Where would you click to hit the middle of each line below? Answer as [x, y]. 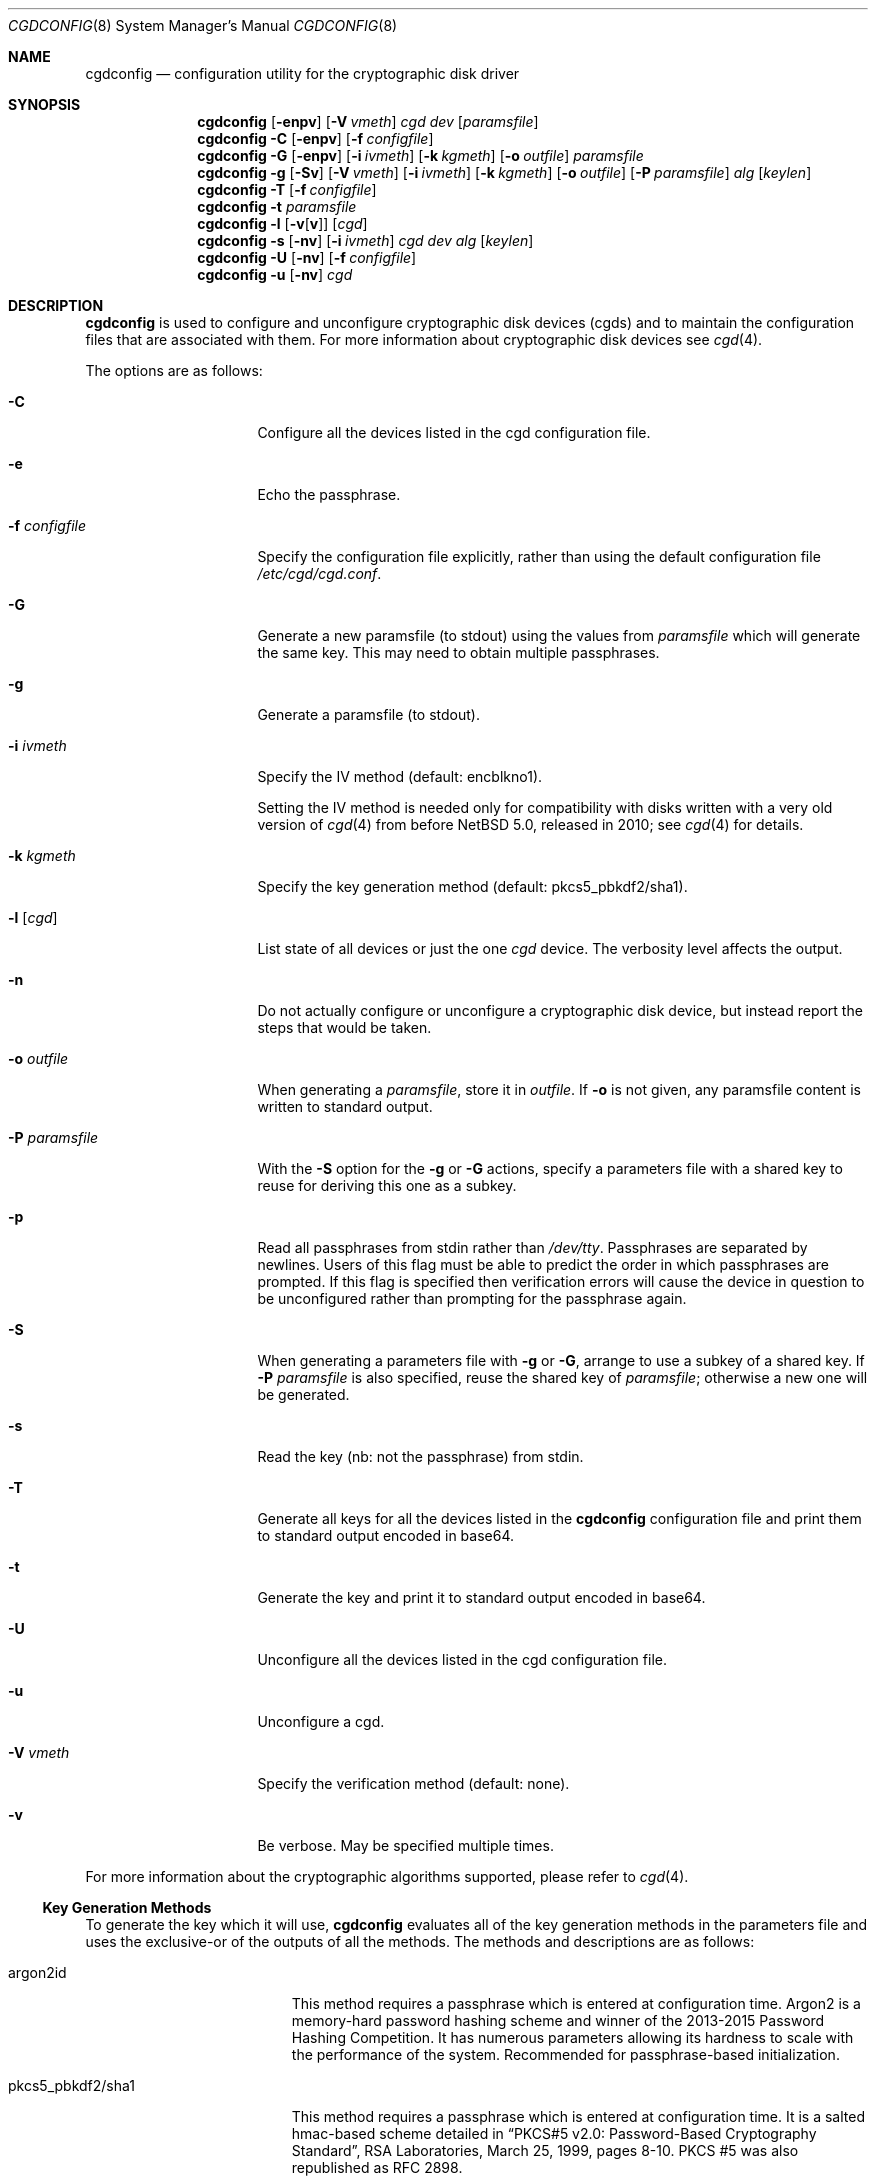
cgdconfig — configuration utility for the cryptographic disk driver [302, 73]
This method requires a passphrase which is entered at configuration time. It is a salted [578, 2116]
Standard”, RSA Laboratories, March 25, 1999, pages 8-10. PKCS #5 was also [545, 2150]
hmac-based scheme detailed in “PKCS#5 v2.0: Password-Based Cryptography [554, 2133]
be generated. [303, 1394]
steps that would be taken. [344, 1027]
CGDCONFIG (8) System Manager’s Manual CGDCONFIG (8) [203, 25]
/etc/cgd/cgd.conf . [319, 573]
